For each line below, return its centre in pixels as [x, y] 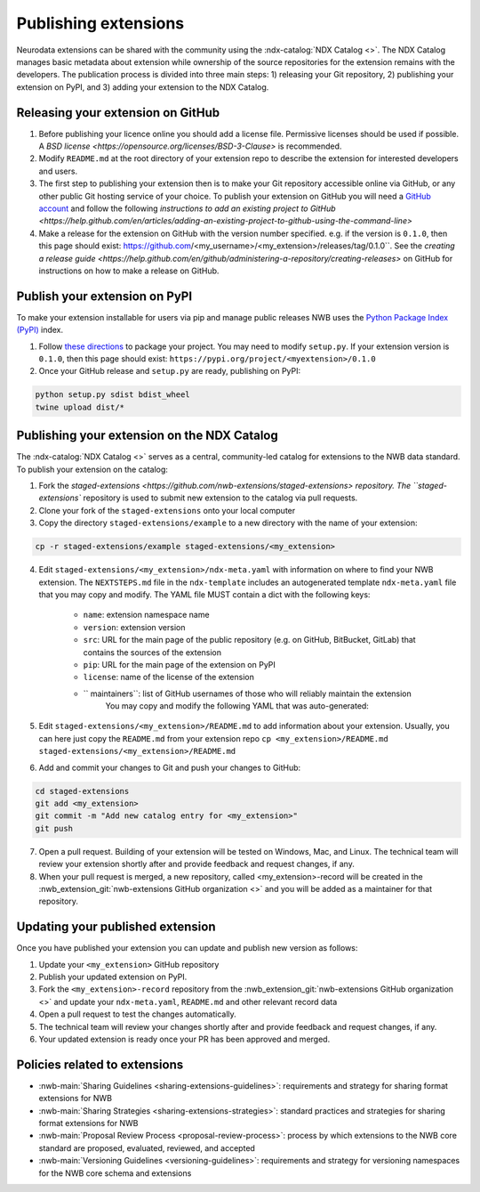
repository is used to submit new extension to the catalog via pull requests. [220, 498]
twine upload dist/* [80, 407]
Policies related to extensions [100, 1064]
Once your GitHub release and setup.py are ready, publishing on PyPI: [170, 371]
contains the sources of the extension [152, 652]
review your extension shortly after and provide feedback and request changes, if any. [196, 864]
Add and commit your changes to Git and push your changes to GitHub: [170, 767]
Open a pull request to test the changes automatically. [138, 1014]
